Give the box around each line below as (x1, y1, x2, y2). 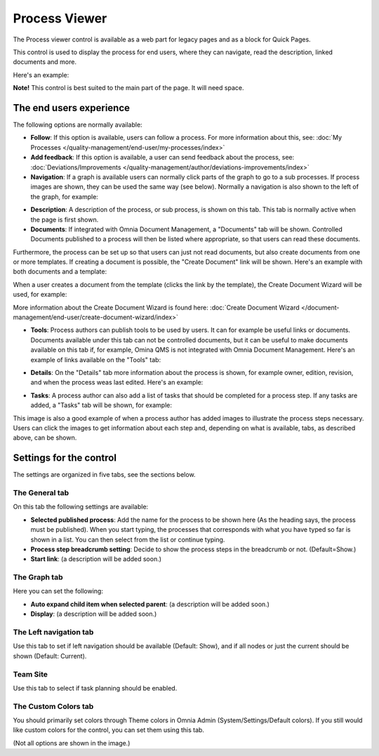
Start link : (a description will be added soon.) (30, 555, 161, 563)
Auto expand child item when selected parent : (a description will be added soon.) (30, 600, 270, 608)
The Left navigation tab (13, 627, 94, 637)
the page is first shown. (30, 215, 99, 224)
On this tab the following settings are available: (13, 503, 149, 511)
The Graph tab (13, 572, 63, 582)
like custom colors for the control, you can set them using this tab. (13, 726, 205, 734)
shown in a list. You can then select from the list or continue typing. (30, 535, 225, 544)
